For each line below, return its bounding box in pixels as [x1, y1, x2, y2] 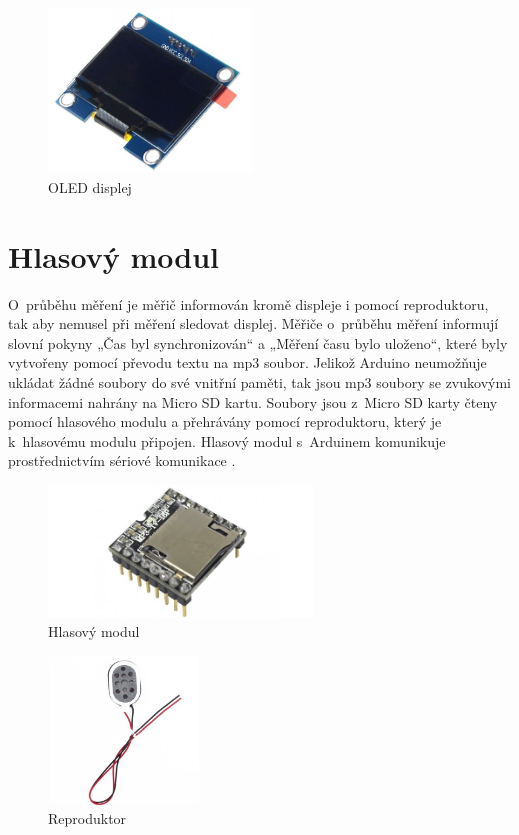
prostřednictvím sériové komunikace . [8, 450, 236, 471]
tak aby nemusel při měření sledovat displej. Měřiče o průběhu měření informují [8, 313, 499, 334]
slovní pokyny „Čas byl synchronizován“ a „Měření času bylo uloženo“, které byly [8, 332, 508, 353]
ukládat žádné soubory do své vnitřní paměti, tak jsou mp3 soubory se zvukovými [8, 371, 511, 392]
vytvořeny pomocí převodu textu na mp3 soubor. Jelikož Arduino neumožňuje [8, 352, 487, 373]
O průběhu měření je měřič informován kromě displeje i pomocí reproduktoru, [8, 293, 489, 314]
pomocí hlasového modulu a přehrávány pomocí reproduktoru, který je [8, 411, 442, 432]
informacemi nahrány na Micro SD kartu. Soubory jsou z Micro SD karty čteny [8, 391, 498, 412]
